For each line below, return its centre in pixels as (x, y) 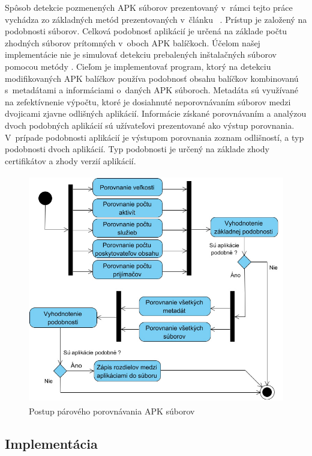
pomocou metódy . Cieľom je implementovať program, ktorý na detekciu (138, 66)
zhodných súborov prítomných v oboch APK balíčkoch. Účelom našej (133, 42)
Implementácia (51, 443)
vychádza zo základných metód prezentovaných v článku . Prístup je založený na (156, 19)
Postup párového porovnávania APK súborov (112, 411)
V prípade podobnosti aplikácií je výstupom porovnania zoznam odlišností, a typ (154, 137)
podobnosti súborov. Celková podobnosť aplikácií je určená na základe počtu (146, 31)
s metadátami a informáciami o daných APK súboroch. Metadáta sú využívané (151, 90)
